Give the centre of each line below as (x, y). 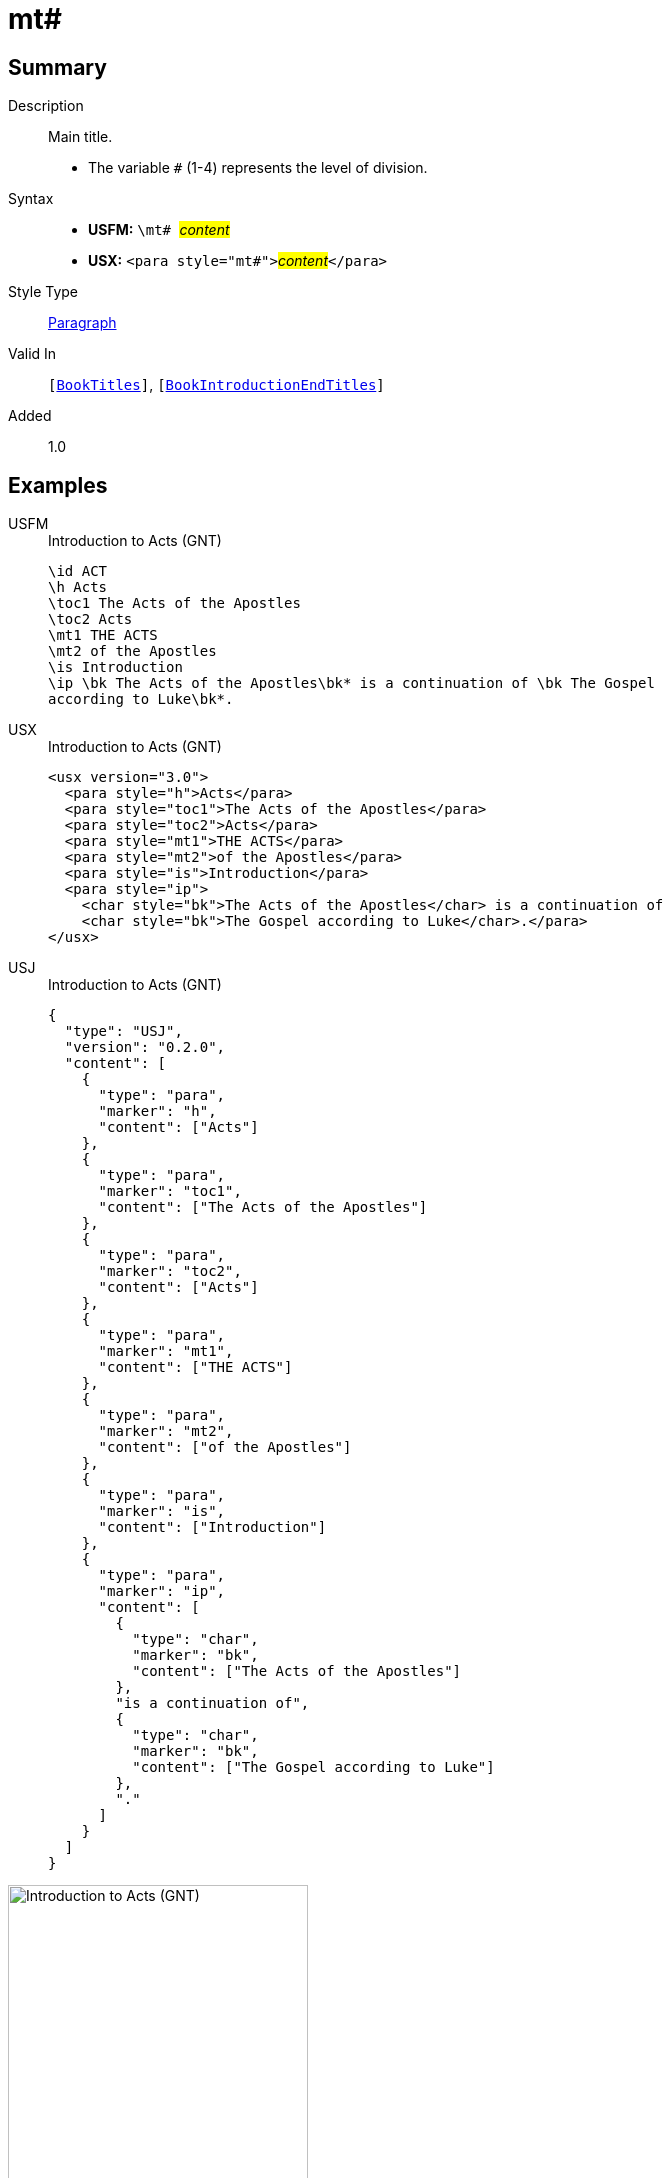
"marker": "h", (157, 1111)
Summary (57, 67)
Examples (58, 485)
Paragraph (82, 323)
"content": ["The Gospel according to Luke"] (313, 1767)
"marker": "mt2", (166, 1431)
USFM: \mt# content (159, 230)
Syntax (31, 199)
